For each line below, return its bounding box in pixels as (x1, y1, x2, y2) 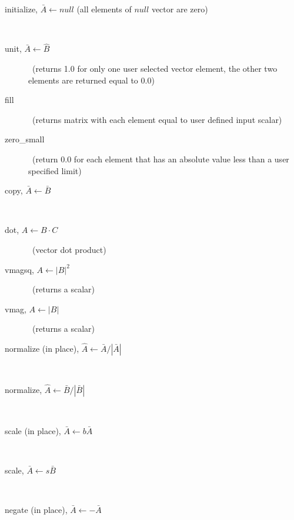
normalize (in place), (5, 342, 79, 355)
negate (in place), (5, 503, 68, 515)
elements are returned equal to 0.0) (28, 74, 155, 86)
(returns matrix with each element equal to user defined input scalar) (32, 113, 282, 125)
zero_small (5, 133, 45, 145)
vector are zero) (151, 3, 208, 15)
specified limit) (28, 164, 82, 176)
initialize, (5, 3, 38, 15)
